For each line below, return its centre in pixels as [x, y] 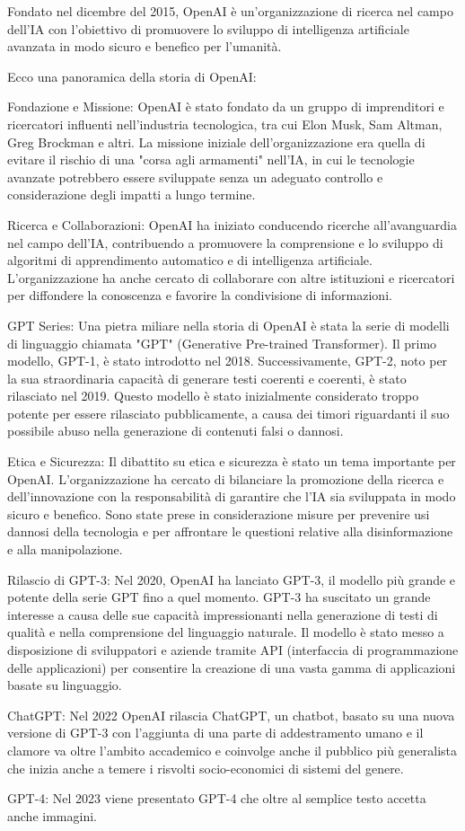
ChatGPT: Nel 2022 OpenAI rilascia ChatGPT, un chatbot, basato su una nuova [231, 715]
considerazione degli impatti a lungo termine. [132, 194]
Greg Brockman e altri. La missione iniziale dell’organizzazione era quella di [216, 141]
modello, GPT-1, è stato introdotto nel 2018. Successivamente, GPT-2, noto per [228, 361]
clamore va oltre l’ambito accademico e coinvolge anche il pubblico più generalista [232, 750]
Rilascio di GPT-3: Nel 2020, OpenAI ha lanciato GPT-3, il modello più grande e [232, 579]
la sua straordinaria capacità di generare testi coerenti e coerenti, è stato [207, 378]
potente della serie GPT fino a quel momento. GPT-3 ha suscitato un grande [219, 597]
